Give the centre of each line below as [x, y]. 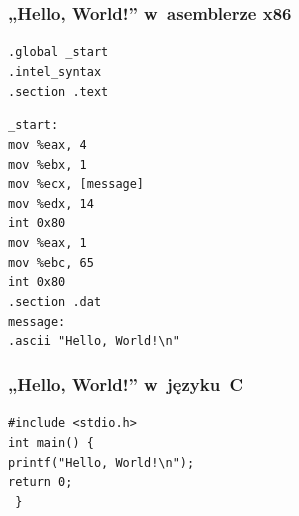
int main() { [51, 442]
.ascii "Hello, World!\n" [94, 341]
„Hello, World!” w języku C [126, 383]
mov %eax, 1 [47, 243]
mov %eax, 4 [47, 144]
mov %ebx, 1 [47, 164]
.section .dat [55, 302]
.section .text [58, 91]
